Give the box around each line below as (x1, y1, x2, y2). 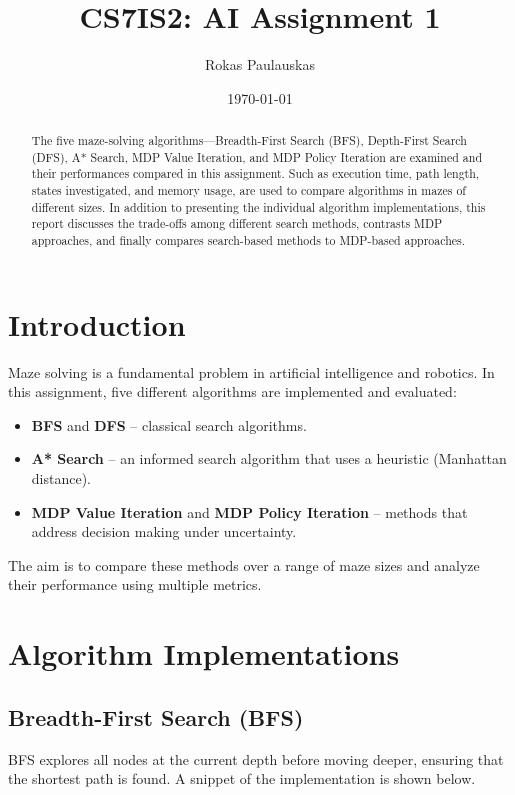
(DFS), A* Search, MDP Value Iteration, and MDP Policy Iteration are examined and (31, 148, 482, 165)
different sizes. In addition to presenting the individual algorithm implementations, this (31, 198, 486, 215)
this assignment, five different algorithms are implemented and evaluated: (8, 381, 457, 402)
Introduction (8, 303, 186, 344)
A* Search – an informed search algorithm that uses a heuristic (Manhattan (31, 448, 507, 469)
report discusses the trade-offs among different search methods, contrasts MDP (31, 215, 443, 232)
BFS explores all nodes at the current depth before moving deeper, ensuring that (8, 748, 504, 769)
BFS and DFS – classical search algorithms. (31, 414, 307, 435)
